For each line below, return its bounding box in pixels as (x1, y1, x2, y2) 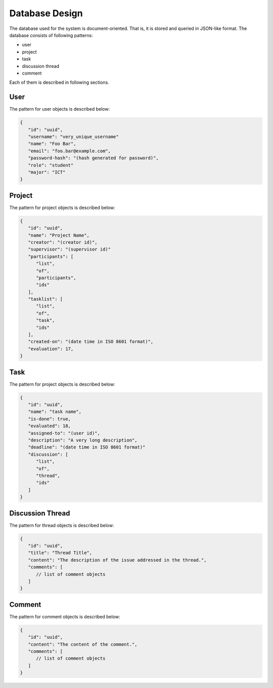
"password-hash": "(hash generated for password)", (28, 155, 159, 161)
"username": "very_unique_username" (28, 133, 119, 140)
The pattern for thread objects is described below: (9, 522, 114, 528)
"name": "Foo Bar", (28, 141, 76, 147)
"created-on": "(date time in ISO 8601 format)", (28, 339, 154, 345)
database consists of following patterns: (9, 32, 93, 38)
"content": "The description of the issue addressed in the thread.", (28, 557, 207, 563)
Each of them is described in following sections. (9, 79, 110, 86)
